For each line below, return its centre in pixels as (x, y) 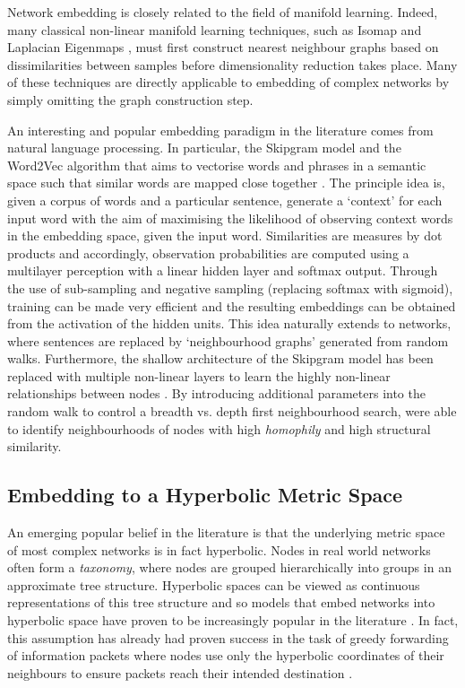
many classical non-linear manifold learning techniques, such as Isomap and (215, 29)
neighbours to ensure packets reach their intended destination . (180, 672)
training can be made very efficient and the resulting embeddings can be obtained (232, 305)
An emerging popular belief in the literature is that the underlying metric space (226, 532)
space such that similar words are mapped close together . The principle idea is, (226, 183)
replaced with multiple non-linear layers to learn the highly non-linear (199, 375)
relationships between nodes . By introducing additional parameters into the (216, 393)
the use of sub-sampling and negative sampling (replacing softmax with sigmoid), (230, 287)
